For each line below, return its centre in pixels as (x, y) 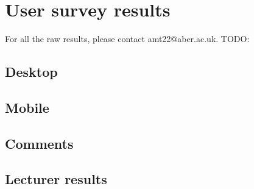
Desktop (31, 72)
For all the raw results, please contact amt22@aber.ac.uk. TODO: (127, 39)
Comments (39, 143)
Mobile (27, 107)
